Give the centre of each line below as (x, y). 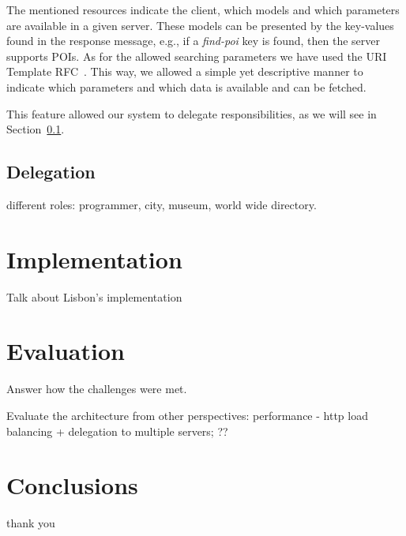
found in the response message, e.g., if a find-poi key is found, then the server (193, 41)
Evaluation (66, 351)
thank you (31, 523)
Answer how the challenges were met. (97, 389)
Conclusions (72, 485)
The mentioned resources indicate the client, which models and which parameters (203, 9)
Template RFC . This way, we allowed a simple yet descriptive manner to (185, 71)
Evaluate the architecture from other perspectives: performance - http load (187, 415)
